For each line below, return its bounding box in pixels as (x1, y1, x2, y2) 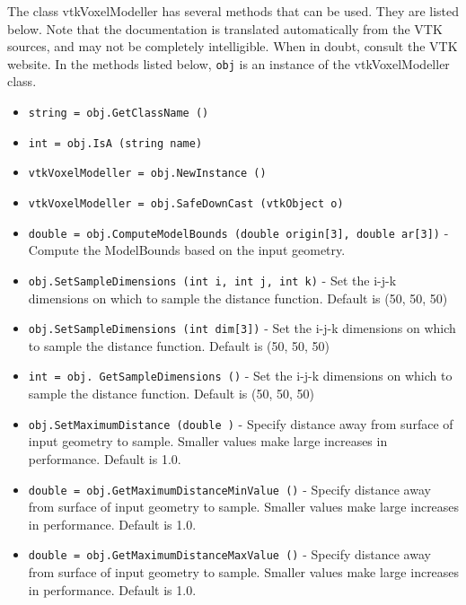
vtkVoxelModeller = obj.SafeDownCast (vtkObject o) (28, 197, 344, 210)
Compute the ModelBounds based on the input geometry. (28, 241, 346, 259)
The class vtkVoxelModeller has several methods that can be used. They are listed (7, 2, 460, 20)
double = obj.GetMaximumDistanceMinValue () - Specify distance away (28, 479, 431, 498)
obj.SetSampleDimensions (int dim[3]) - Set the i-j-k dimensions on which (28, 319, 456, 338)
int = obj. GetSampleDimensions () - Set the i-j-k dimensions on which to (28, 366, 453, 385)
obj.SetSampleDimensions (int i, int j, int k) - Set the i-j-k (28, 270, 397, 289)
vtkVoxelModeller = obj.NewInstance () (28, 167, 267, 180)
